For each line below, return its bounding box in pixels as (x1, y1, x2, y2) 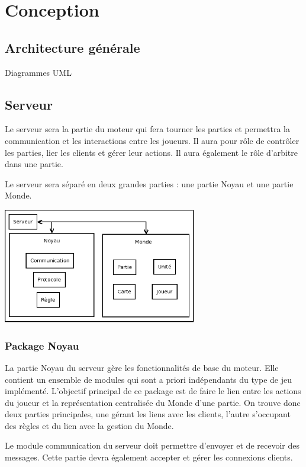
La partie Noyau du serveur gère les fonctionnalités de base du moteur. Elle (5, 361, 279, 373)
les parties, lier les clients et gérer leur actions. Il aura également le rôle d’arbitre (5, 146, 298, 158)
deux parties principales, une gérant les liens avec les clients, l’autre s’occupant (5, 408, 291, 420)
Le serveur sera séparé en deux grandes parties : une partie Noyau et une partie (5, 177, 294, 190)
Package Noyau (5, 338, 79, 353)
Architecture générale (5, 38, 140, 56)
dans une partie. (5, 158, 63, 170)
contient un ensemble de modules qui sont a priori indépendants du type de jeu (5, 373, 292, 385)
